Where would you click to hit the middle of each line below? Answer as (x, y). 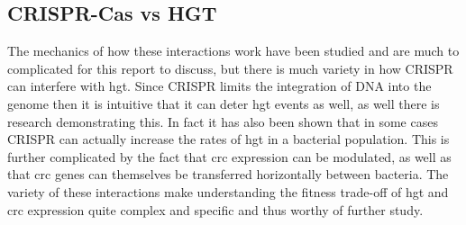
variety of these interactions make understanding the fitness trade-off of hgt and (228, 191)
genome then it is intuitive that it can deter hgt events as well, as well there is (224, 103)
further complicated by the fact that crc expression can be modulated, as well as (229, 156)
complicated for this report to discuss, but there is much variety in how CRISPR (230, 68)
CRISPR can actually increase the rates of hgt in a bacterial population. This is (228, 139)
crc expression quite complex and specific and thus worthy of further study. (215, 209)
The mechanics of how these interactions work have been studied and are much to (233, 51)
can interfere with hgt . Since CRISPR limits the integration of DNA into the (219, 86)
